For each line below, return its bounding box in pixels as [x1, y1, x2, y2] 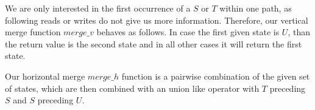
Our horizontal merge [5, 69, 85, 82]
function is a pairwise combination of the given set [121, 69, 310, 82]
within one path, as [219, 2, 292, 14]
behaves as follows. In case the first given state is [96, 26, 280, 38]
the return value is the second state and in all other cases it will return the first [5, 37, 302, 50]
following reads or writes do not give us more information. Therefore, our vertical [5, 13, 308, 26]
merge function [5, 26, 61, 38]
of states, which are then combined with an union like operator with [5, 81, 260, 94]
